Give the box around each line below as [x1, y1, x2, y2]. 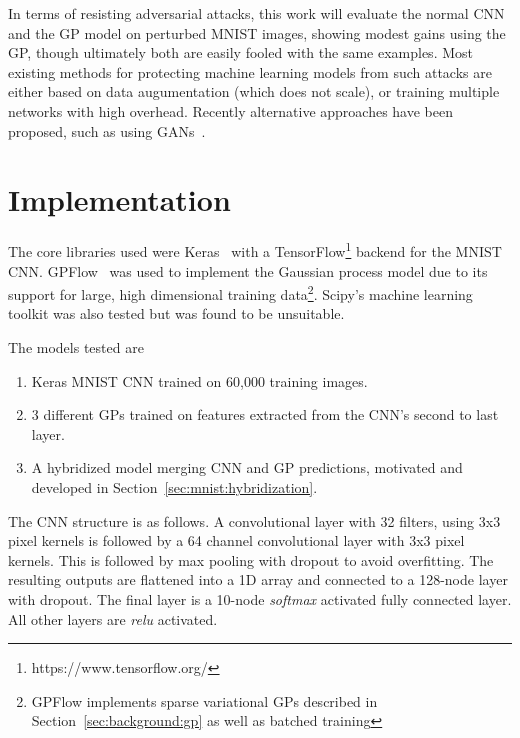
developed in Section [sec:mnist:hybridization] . [31, 476, 318, 497]
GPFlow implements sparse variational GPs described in [31, 690, 378, 711]
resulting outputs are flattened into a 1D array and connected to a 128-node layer [8, 569, 508, 590]
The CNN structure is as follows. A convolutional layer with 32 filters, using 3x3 [8, 510, 501, 531]
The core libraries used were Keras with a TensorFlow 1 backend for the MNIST [8, 238, 502, 261]
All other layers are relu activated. [8, 608, 218, 629]
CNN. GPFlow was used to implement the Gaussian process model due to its [8, 260, 488, 281]
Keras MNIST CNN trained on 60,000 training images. [31, 370, 368, 391]
